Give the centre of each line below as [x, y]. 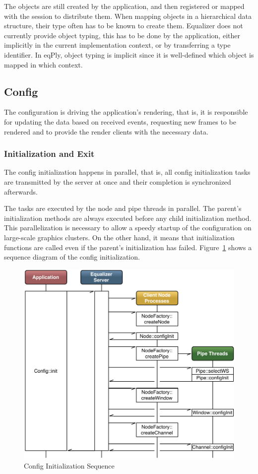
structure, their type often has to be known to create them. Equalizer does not [124, 26]
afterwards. [21, 191]
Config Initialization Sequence [69, 466]
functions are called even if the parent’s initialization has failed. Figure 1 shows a [128, 247]
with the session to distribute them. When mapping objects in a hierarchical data [128, 16]
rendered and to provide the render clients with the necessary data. [106, 131]
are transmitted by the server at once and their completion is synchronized [118, 181]
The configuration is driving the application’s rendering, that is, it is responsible [126, 112]
